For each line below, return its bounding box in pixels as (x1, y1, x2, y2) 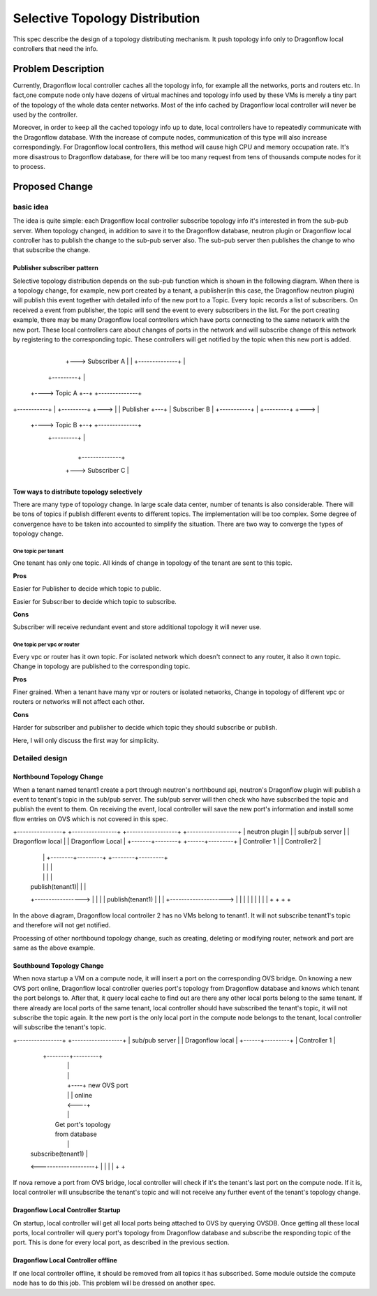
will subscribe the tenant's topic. (13, 1023, 107, 1031)
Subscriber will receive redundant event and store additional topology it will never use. (13, 623, 262, 631)
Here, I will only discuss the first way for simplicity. (13, 736, 159, 744)
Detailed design (13, 753, 68, 763)
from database (54, 1130, 97, 1138)
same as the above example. (13, 943, 96, 952)
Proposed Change (13, 180, 94, 192)
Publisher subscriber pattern (13, 264, 99, 272)
